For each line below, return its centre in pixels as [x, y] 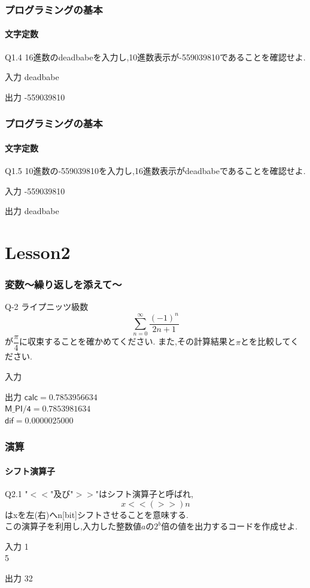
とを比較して [266, 341]
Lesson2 [38, 252]
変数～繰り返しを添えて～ [63, 284]
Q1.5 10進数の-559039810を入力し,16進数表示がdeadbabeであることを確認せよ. [155, 171]
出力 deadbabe [32, 211]
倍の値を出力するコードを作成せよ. [230, 526]
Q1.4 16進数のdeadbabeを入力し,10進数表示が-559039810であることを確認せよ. [155, 57]
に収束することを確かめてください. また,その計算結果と [127, 341]
